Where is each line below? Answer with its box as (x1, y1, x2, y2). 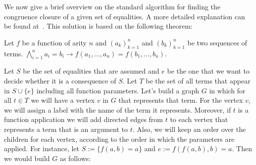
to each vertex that (170, 114, 228, 124)
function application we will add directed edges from (4, 114, 163, 124)
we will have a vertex (31, 95, 95, 105)
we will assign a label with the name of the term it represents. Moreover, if (4, 104, 231, 115)
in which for (209, 85, 246, 95)
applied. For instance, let (4, 143, 79, 154)
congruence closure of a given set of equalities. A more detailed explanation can (4, 11, 245, 21)
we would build (4, 153, 50, 163)
